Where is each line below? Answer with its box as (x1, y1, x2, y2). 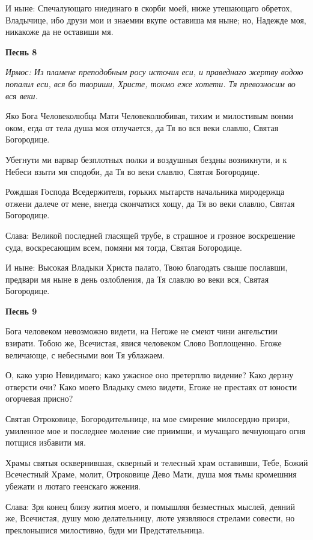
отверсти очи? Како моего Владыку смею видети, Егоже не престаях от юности (5, 380, 297, 393)
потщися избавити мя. (5, 436, 86, 449)
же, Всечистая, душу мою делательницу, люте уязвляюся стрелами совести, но (5, 512, 295, 524)
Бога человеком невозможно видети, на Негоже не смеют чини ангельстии (5, 325, 278, 337)
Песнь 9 (5, 304, 37, 317)
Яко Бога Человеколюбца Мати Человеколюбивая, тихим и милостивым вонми (5, 109, 294, 122)
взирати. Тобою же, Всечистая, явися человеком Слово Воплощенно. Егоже (5, 337, 282, 349)
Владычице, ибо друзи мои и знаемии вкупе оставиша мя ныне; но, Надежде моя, (5, 13, 306, 26)
